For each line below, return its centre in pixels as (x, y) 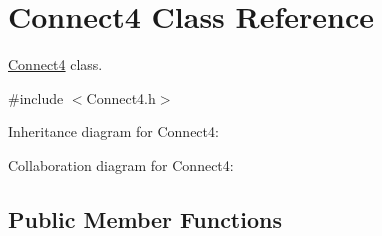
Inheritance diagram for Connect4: (113, 131)
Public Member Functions (145, 218)
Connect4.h (121, 97)
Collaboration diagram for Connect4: (121, 164)
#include (36, 97)
